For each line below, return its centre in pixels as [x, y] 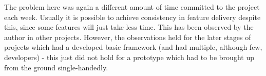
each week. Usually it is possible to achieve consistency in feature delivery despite [132, 17]
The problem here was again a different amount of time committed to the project [132, 7]
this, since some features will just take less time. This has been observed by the [129, 27]
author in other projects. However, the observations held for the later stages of [128, 37]
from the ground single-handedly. [56, 67]
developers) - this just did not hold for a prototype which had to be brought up [129, 57]
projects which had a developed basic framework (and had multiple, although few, [133, 47]
